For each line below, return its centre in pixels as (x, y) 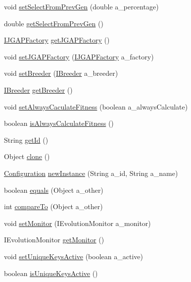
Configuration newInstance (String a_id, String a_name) (91, 173)
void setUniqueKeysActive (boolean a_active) (73, 256)
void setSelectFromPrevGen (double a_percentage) (81, 6)
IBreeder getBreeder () (38, 89)
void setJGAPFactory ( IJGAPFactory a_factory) (79, 56)
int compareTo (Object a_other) (53, 206)
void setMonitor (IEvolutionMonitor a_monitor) (77, 223)
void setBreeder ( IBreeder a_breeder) (61, 73)
